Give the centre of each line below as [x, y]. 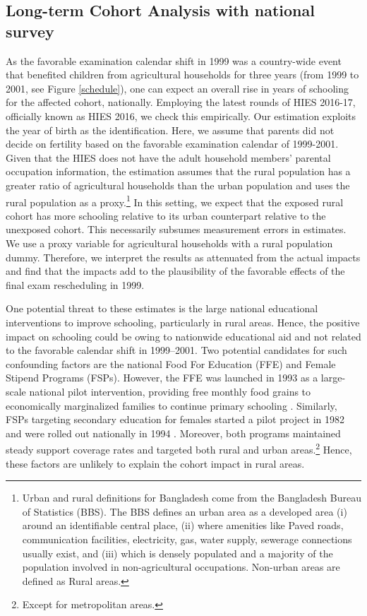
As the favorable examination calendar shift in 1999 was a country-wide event [174, 60]
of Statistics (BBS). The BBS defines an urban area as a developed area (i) [185, 511]
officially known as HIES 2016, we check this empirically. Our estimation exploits [181, 115]
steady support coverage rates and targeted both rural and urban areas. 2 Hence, [179, 448]
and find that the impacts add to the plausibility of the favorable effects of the [175, 271]
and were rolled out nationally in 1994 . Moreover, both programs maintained [173, 433]
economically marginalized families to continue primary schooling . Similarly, [172, 405]
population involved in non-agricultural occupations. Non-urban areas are [181, 567]
